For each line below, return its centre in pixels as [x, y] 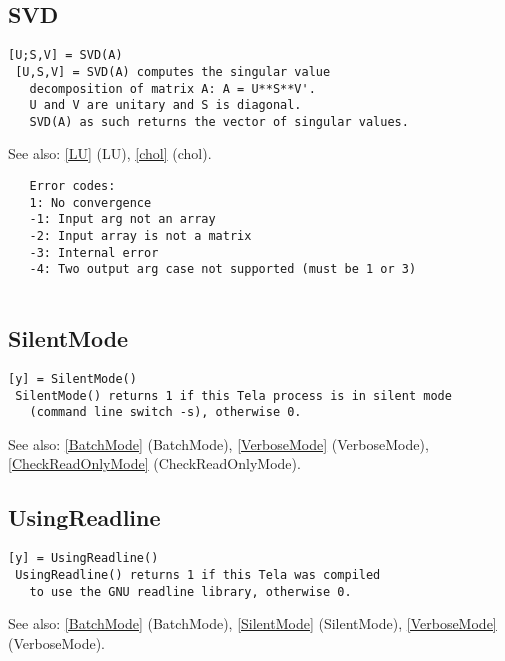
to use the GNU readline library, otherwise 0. [190, 591]
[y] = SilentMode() [72, 378]
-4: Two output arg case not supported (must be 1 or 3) [223, 269]
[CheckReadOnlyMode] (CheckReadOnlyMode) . [154, 463]
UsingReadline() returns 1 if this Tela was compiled [198, 574]
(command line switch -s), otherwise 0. [165, 412]
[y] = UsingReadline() [83, 558]
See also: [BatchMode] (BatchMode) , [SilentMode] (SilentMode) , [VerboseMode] [252, 623]
